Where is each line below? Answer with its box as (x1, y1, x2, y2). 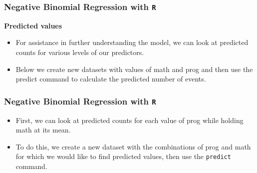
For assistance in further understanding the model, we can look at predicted (15, 37, 249, 47)
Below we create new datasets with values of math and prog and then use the (15, 63, 253, 74)
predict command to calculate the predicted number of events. (15, 73, 206, 84)
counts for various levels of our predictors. (15, 46, 144, 57)
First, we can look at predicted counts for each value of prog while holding (15, 114, 244, 125)
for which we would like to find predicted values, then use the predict (15, 151, 231, 161)
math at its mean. (15, 124, 71, 135)
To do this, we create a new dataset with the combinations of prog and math (15, 141, 251, 151)
